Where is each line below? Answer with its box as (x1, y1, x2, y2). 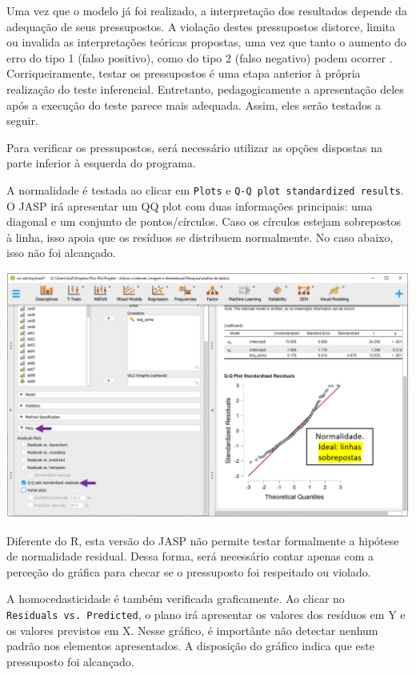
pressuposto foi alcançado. (6, 653, 134, 669)
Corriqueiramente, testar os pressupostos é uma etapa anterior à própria (6, 65, 361, 82)
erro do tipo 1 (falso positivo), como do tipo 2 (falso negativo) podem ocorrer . (6, 49, 393, 66)
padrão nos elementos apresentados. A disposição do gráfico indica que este (6, 637, 374, 654)
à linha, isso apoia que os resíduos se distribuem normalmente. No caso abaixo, (6, 228, 394, 245)
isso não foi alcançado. (6, 244, 116, 261)
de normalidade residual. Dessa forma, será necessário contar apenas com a (6, 548, 374, 565)
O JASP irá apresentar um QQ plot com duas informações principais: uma (6, 197, 373, 214)
